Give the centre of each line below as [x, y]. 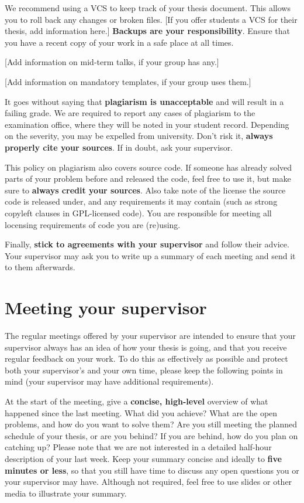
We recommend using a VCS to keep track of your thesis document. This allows [148, 8]
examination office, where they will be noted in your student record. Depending [147, 124]
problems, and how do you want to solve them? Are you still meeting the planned [151, 424]
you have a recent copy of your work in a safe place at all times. [119, 42]
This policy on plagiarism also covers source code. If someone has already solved [148, 167]
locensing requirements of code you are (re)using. [93, 224]
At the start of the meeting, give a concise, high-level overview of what [137, 401]
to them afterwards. [40, 267]
